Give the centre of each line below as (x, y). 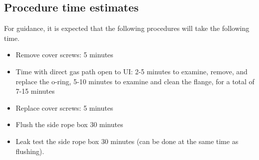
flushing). (30, 151)
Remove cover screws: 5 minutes (64, 55)
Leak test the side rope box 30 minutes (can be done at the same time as (127, 141)
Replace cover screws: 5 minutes (64, 107)
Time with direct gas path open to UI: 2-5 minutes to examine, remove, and (131, 71)
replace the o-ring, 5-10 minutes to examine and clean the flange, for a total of (135, 81)
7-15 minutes (35, 91)
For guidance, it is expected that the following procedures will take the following (127, 28)
